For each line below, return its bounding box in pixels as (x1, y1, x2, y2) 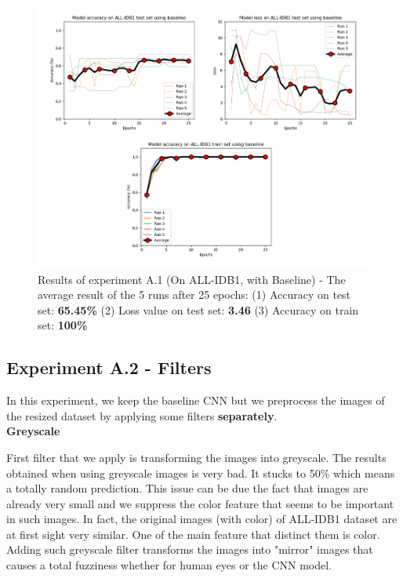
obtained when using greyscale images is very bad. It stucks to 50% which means (6, 464, 395, 481)
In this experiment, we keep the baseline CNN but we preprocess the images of (6, 392, 385, 409)
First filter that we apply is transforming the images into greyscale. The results (6, 449, 387, 465)
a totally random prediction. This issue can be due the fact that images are (6, 480, 369, 496)
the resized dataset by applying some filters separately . (6, 407, 278, 424)
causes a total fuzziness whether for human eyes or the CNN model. (6, 557, 332, 573)
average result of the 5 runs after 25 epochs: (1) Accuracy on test (38, 286, 351, 303)
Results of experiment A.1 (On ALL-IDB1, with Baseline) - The (38, 271, 346, 287)
